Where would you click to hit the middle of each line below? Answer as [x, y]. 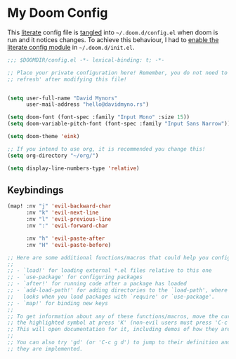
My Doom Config [58, 13]
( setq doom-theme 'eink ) [44, 137]
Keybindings [36, 190]
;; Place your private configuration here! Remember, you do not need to [118, 73]
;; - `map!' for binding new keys [58, 303]
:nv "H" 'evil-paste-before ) [68, 245]
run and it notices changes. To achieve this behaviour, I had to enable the [113, 39]
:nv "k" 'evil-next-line [62, 213]
